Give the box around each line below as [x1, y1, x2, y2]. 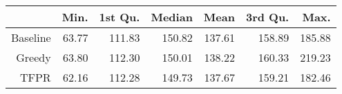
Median [151, 9, 193, 25]
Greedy [16, 49, 51, 65]
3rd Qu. [245, 9, 289, 25]
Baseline [11, 30, 51, 45]
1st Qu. [99, 9, 140, 25]
